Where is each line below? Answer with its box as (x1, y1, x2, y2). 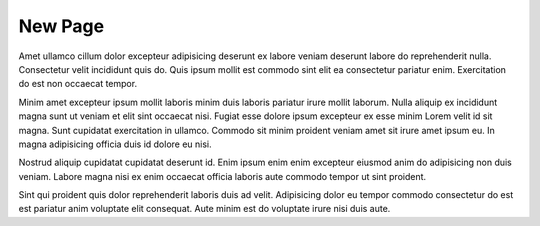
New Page (18, 15, 105, 37)
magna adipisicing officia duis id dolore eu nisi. (18, 138, 212, 150)
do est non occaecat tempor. (18, 78, 138, 90)
